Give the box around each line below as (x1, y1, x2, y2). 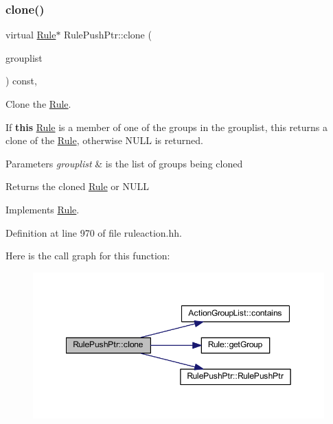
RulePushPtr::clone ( (64, 27, 152, 42)
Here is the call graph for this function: (5, 248, 170, 263)
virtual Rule (5, 27, 56, 42)
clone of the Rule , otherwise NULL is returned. (5, 133, 203, 148)
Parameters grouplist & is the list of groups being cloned (5, 156, 243, 170)
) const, (5, 73, 37, 88)
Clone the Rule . (5, 97, 71, 110)
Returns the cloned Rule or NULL (5, 179, 149, 193)
